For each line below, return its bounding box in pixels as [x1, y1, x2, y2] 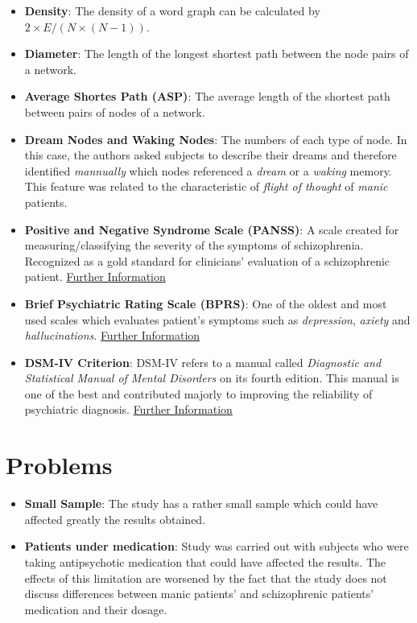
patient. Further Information [24, 268, 166, 285]
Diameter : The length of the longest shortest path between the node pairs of [24, 45, 409, 62]
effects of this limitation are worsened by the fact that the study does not [24, 569, 387, 586]
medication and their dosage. [24, 600, 167, 617]
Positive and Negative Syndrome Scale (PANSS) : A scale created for [24, 221, 399, 237]
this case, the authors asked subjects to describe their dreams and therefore [24, 146, 397, 163]
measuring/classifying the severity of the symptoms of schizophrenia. [24, 237, 364, 254]
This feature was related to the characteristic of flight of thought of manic [24, 178, 388, 195]
